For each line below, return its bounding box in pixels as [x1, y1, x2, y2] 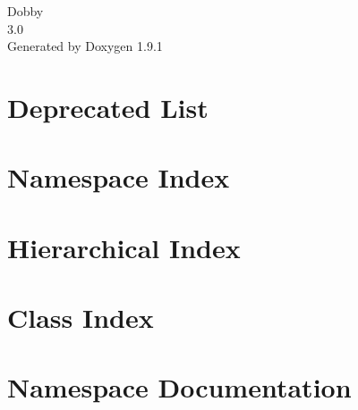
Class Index [7, 299, 154, 336]
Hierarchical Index [7, 229, 241, 265]
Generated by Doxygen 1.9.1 [7, 37, 163, 55]
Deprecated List [7, 88, 209, 125]
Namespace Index [7, 159, 230, 196]
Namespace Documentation [7, 369, 352, 406]
